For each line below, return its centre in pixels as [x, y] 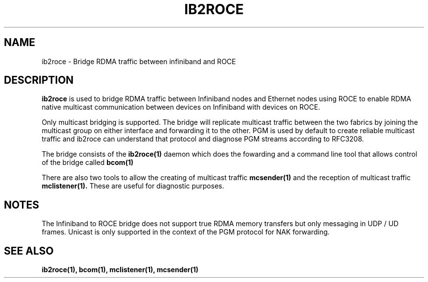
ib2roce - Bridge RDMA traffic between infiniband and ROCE [139, 61]
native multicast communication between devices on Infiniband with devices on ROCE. [181, 107]
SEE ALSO [29, 251]
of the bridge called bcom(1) [87, 163]
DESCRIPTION [39, 80]
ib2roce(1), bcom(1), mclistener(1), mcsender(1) [120, 270]
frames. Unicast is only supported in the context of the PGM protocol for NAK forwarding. [186, 232]
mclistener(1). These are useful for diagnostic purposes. [133, 186]
